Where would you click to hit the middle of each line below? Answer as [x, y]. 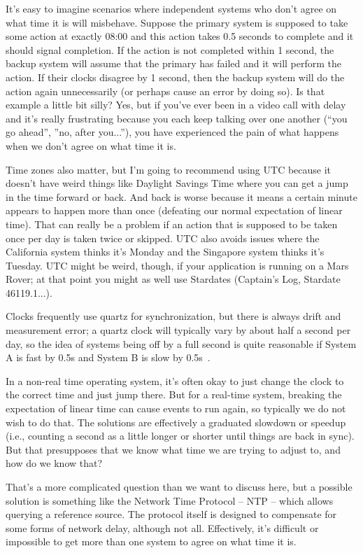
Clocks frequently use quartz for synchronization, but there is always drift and [173, 316]
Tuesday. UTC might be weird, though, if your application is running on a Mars [177, 265]
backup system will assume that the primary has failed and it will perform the [174, 63]
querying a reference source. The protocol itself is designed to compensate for [171, 514]
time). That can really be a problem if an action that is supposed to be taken [172, 224]
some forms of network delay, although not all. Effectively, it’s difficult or [162, 527]
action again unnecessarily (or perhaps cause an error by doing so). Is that [165, 91]
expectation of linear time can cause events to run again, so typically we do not [176, 408]
